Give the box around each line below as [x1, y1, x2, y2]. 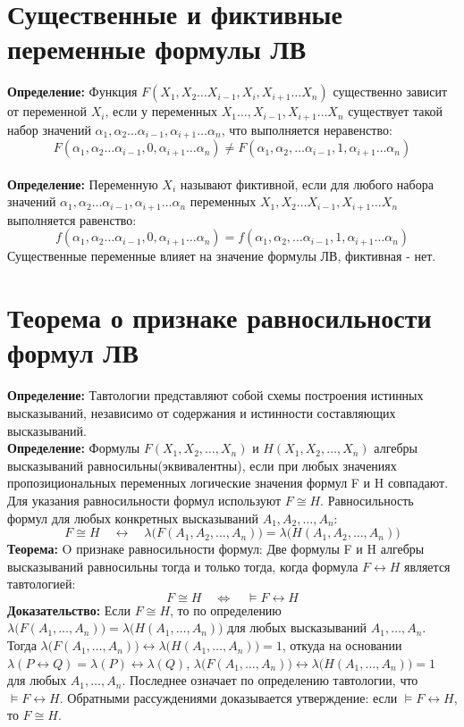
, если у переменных [105, 102, 218, 121]
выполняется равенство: [7, 210, 137, 229]
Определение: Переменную [7, 174, 158, 193]
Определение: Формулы [7, 439, 140, 457]
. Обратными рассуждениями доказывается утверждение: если [59, 688, 398, 706]
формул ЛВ [7, 334, 139, 371]
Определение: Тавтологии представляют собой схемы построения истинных [7, 386, 424, 405]
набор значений [7, 120, 91, 138]
